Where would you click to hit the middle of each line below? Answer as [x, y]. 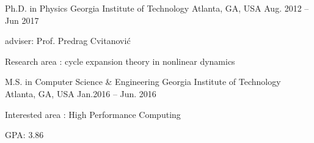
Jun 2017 [22, 20]
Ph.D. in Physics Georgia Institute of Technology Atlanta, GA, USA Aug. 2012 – [157, 8]
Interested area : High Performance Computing [93, 114]
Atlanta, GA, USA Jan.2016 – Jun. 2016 [81, 93]
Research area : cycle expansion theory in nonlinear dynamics [120, 61]
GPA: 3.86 [24, 135]
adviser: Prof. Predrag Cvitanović [68, 41]
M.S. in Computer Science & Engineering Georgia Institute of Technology [143, 82]
